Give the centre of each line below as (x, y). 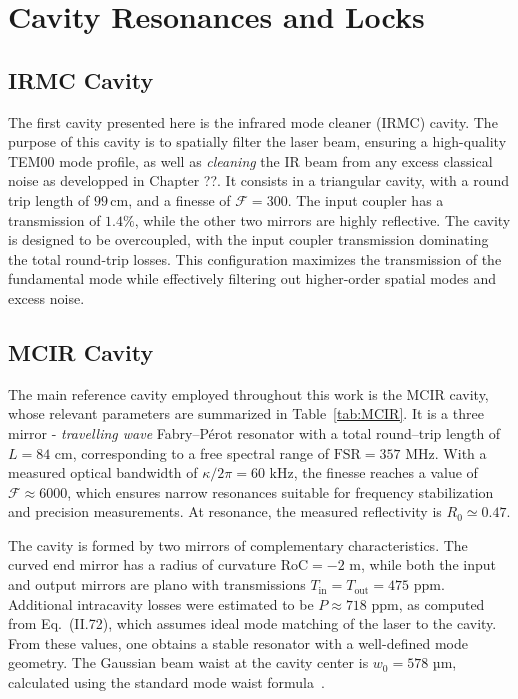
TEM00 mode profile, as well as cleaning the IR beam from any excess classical (250, 160)
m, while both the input (422, 564)
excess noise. (46, 297)
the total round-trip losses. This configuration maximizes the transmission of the (255, 258)
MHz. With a (446, 452)
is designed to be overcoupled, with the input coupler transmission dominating (248, 239)
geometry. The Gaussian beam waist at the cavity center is (188, 662)
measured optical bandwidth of (103, 472)
